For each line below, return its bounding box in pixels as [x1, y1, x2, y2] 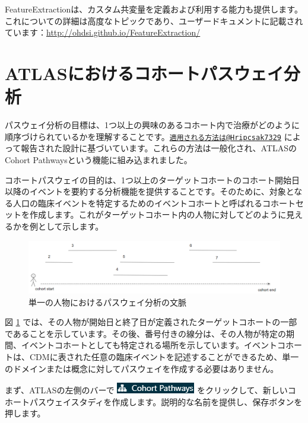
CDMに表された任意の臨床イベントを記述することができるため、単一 [29, 350, 299, 362]
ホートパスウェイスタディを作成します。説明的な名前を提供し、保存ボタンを [5, 395, 303, 408]
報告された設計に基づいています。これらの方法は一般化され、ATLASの [21, 142, 297, 154]
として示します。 [37, 220, 104, 232]
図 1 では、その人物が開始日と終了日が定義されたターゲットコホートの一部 [5, 316, 297, 328]
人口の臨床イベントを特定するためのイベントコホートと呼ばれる [12, 196, 262, 209]
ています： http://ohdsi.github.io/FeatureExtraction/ [5, 26, 201, 39]
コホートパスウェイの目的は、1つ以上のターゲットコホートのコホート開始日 [5, 173, 300, 186]
